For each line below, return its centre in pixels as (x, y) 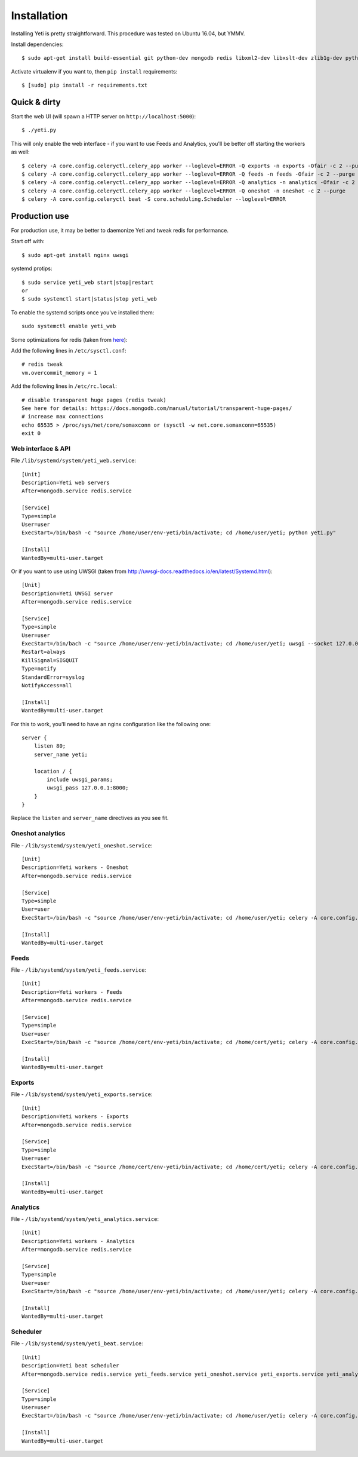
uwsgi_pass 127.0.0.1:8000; (88, 788)
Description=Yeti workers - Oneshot (75, 867)
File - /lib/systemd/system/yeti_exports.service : (82, 1094)
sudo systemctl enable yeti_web (69, 326)
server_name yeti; (61, 754)
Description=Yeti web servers (66, 483)
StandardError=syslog (53, 677)
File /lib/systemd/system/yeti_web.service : (74, 461)
